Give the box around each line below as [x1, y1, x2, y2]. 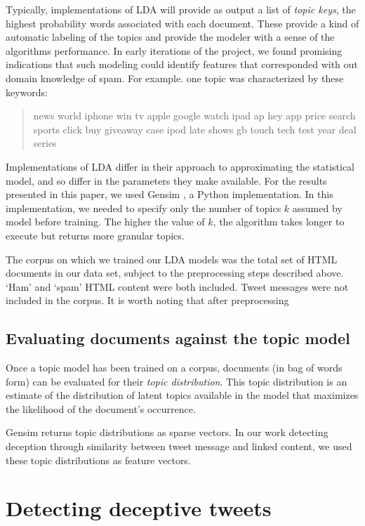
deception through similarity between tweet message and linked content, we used [6, 439, 352, 454]
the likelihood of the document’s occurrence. [6, 401, 196, 416]
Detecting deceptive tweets [6, 494, 272, 522]
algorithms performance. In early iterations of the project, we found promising [6, 43, 343, 58]
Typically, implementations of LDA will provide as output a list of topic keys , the [6, 2, 356, 16]
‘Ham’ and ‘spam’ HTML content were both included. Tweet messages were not [6, 279, 349, 294]
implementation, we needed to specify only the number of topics [6, 200, 281, 215]
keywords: [6, 84, 48, 99]
